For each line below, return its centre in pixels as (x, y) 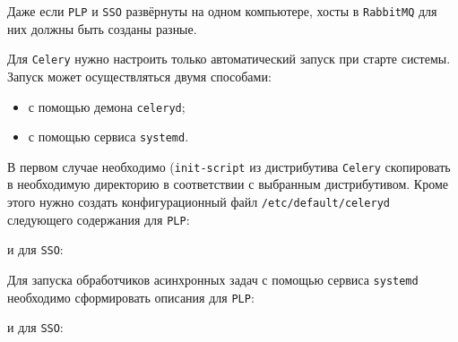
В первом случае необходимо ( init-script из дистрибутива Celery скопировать (229, 166)
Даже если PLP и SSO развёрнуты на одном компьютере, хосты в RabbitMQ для (222, 11)
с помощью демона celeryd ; (107, 106)
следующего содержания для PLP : (99, 219)
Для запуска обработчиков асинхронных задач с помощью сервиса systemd (213, 280)
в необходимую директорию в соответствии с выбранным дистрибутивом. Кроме (228, 184)
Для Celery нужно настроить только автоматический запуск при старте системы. (229, 59)
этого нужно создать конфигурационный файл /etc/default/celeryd (199, 202)
